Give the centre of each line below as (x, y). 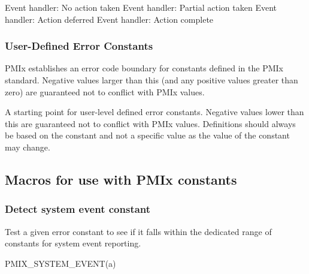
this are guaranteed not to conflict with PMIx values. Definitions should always (150, 123)
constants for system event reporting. (73, 243)
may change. (28, 147)
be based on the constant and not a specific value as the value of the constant (147, 135)
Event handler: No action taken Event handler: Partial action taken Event (141, 7)
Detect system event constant (78, 209)
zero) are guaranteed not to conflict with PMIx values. (105, 91)
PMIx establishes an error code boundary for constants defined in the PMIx (144, 68)
